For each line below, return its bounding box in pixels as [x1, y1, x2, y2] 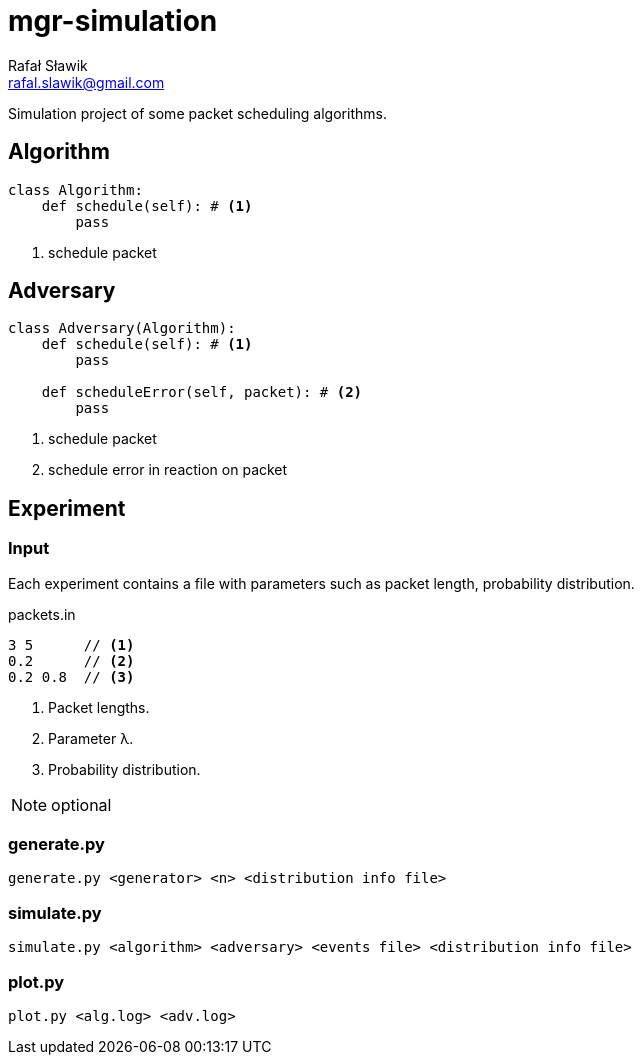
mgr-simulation [8, 4, 218, 38]
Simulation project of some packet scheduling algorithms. [8, 104, 387, 122]
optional [51, 794, 112, 815]
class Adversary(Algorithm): [8, 320, 236, 337]
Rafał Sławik [8, 56, 88, 74]
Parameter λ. [48, 729, 134, 747]
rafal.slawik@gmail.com [8, 73, 165, 91]
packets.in [8, 605, 76, 623]
